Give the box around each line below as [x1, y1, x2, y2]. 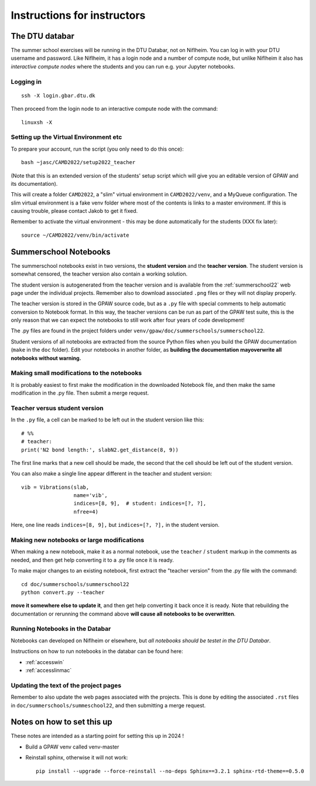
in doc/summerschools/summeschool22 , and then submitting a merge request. [11, 702, 206, 709]
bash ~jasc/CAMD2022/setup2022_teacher [21, 159, 136, 166]
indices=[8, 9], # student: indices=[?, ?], [73, 500, 207, 507]
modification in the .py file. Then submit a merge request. [11, 390, 149, 397]
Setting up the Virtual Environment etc [11, 133, 122, 141]
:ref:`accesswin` [25, 658, 64, 665]
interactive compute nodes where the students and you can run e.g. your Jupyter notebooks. [11, 63, 235, 70]
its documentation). [11, 180, 58, 187]
